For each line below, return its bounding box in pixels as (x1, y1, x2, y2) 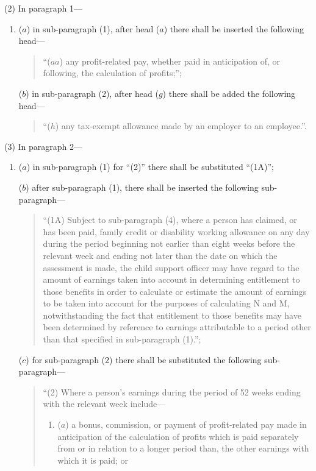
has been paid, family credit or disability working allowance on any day (43, 225, 310, 238)
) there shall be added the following (162, 87, 296, 99)
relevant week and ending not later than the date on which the (43, 249, 278, 261)
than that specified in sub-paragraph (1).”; (43, 333, 201, 345)
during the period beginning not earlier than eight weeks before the (43, 237, 295, 250)
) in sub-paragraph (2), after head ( (26, 87, 159, 99)
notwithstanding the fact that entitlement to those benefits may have (43, 308, 301, 321)
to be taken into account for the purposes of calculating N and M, (43, 297, 290, 310)
